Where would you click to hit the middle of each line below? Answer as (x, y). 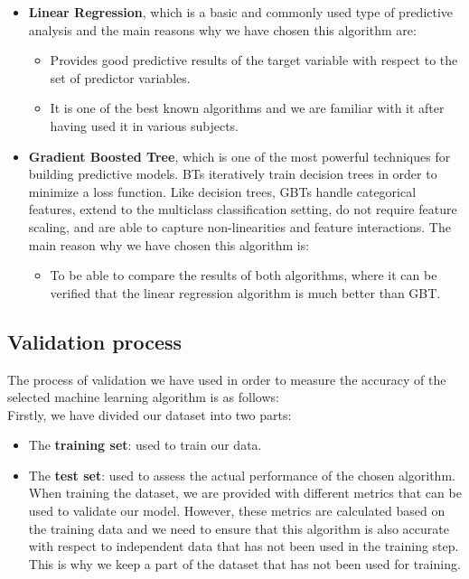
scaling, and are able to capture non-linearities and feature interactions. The (239, 226)
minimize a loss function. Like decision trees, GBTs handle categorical (222, 191)
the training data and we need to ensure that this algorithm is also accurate (239, 528)
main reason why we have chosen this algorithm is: (169, 244)
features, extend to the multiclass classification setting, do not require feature (243, 209)
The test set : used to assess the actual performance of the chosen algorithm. (242, 475)
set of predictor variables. (120, 77)
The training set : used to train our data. (145, 445)
